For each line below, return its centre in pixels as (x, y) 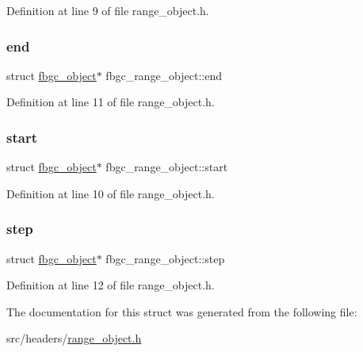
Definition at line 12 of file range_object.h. (111, 285)
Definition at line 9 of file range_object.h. (108, 10)
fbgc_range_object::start (167, 167)
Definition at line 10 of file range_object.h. (111, 193)
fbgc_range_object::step (165, 258)
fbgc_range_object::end (164, 75)
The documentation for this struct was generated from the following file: (182, 311)
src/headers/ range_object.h (74, 338)
